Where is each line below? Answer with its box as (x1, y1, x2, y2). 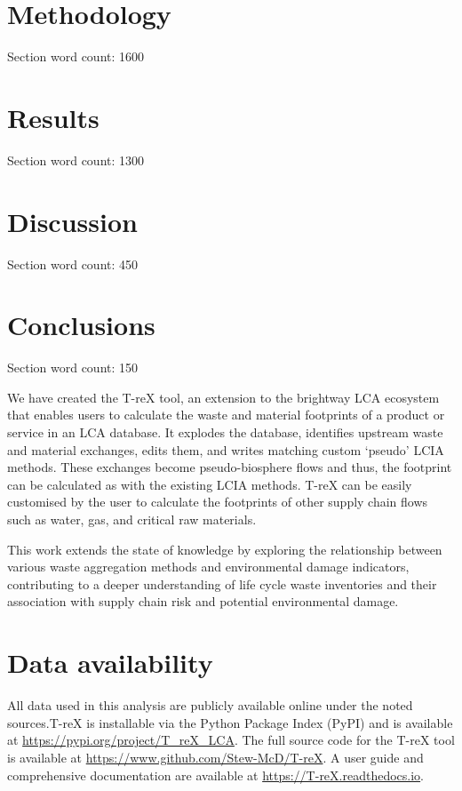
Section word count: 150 (7, 358, 139, 377)
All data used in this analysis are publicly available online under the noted (7, 696, 413, 715)
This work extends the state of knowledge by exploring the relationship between (7, 539, 442, 558)
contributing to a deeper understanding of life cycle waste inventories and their (7, 574, 437, 593)
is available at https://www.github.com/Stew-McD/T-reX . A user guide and (7, 747, 424, 766)
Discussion (7, 203, 138, 239)
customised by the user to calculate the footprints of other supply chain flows (7, 492, 428, 511)
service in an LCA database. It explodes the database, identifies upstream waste (7, 423, 443, 442)
